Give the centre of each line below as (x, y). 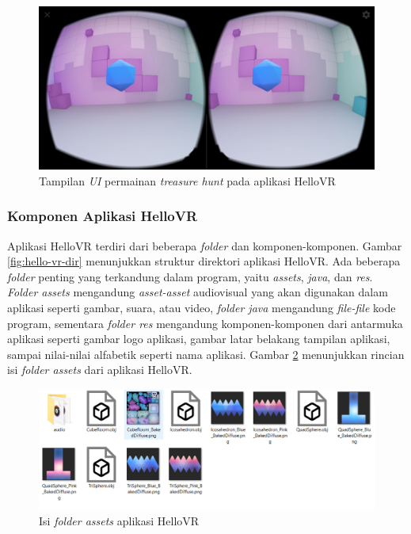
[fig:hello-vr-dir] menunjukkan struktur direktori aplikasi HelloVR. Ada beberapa (204, 261)
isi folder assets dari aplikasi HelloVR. (100, 370)
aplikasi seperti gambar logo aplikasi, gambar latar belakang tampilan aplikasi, (199, 339)
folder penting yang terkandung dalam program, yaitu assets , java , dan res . (190, 276)
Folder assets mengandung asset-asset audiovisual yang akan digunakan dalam (198, 292)
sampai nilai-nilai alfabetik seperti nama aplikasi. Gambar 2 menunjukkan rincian (206, 354)
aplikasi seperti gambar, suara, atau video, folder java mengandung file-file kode (202, 307)
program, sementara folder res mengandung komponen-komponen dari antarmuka (205, 323)
